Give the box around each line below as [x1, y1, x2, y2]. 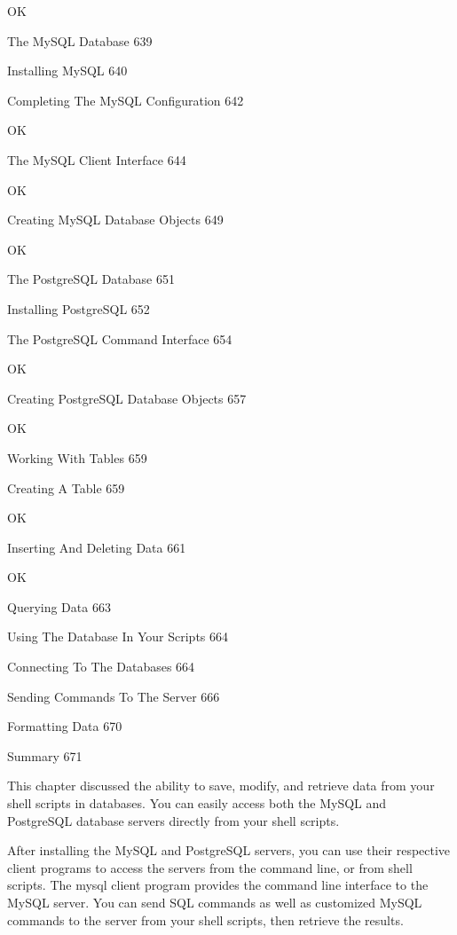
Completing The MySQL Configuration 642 [7, 90, 244, 109]
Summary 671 [7, 746, 83, 765]
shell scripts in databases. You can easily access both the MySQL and [7, 794, 387, 813]
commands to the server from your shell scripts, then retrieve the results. [7, 910, 404, 929]
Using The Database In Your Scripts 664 [7, 627, 229, 646]
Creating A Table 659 [7, 478, 125, 497]
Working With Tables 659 [7, 448, 147, 467]
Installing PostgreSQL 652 [7, 299, 150, 318]
